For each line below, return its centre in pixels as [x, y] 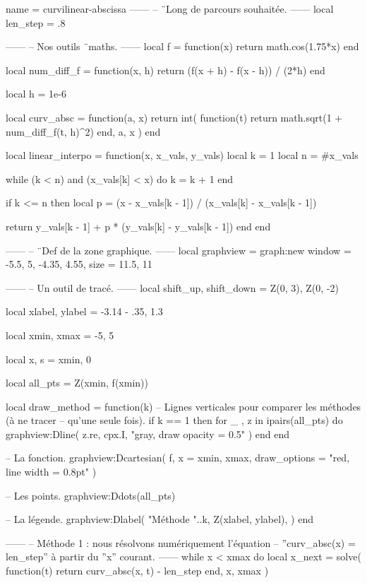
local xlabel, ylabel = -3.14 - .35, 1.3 [84, 311]
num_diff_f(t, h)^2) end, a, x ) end [83, 131]
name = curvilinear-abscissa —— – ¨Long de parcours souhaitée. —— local [170, 8]
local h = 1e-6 [36, 94]
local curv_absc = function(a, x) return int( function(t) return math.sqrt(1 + [174, 117]
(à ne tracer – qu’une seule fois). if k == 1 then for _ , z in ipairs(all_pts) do [174, 420]
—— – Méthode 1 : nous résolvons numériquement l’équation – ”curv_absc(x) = [181, 542]
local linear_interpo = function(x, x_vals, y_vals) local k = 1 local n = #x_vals [182, 155]
